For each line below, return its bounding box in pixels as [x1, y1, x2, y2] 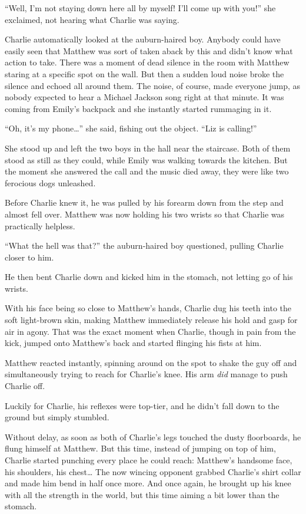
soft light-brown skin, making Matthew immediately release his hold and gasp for [5, 314, 298, 326]
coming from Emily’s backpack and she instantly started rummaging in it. [5, 102, 272, 114]
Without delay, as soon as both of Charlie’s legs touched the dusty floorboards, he [5, 430, 301, 443]
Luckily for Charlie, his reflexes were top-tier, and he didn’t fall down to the [5, 399, 280, 411]
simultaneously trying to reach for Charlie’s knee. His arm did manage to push [5, 368, 288, 380]
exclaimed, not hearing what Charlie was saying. [5, 13, 179, 25]
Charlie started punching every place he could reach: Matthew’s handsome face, [5, 454, 292, 466]
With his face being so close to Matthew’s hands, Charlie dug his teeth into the [5, 302, 291, 314]
